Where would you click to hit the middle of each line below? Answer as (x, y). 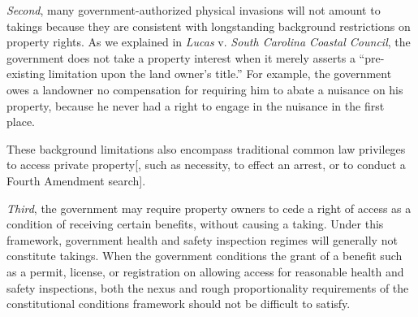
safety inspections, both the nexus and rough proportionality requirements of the (208, 287)
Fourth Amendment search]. (76, 180)
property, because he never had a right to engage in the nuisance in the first (196, 105)
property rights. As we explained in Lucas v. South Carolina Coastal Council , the (209, 42)
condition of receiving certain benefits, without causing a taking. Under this (195, 224)
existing (26, 74)
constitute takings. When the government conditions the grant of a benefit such (205, 256)
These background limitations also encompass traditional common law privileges (206, 148)
